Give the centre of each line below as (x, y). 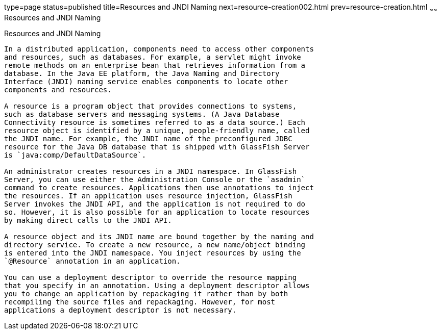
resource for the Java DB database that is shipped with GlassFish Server (157, 147)
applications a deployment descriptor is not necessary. (120, 310)
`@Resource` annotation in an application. (92, 261)
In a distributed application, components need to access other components (159, 49)
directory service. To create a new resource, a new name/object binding (155, 245)
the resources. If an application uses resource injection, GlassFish (148, 196)
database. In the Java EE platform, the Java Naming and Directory (142, 73)
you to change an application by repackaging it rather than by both (146, 293)
